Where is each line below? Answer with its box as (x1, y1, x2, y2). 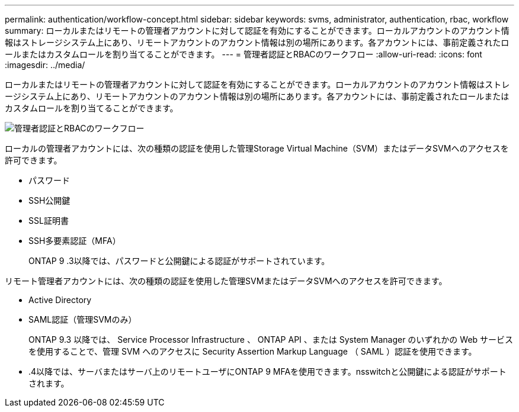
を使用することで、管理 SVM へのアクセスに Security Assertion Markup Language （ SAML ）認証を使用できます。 (28, 346, 477, 356)
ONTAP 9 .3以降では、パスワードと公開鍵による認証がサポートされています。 (28, 256, 330, 266)
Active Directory (28, 295, 92, 305)
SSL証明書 (28, 215, 69, 226)
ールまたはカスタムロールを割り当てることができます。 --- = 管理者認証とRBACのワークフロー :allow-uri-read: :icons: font (5, 49, 482, 59)
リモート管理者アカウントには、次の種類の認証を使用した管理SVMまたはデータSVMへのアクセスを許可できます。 (5, 276, 447, 286)
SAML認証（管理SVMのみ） (28, 314, 137, 324)
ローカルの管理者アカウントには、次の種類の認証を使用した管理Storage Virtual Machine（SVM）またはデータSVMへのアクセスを (5, 143, 509, 153)
